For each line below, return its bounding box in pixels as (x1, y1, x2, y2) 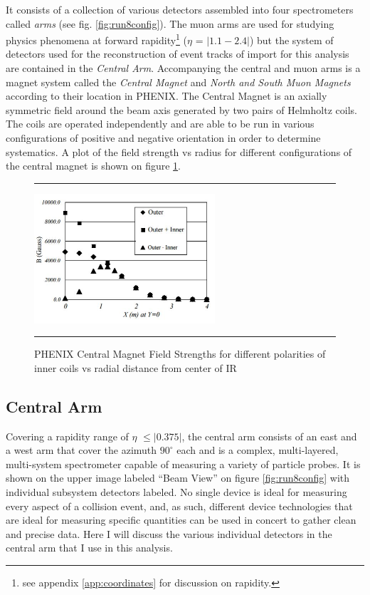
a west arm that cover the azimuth (6, 443, 157, 457)
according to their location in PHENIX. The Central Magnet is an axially (6, 88, 327, 103)
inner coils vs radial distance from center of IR (34, 360, 237, 375)
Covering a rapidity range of (6, 428, 129, 443)
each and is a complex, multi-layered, (176, 443, 339, 457)
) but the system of (249, 32, 334, 47)
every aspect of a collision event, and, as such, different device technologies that (6, 498, 353, 513)
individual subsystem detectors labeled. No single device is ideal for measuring (6, 484, 347, 499)
